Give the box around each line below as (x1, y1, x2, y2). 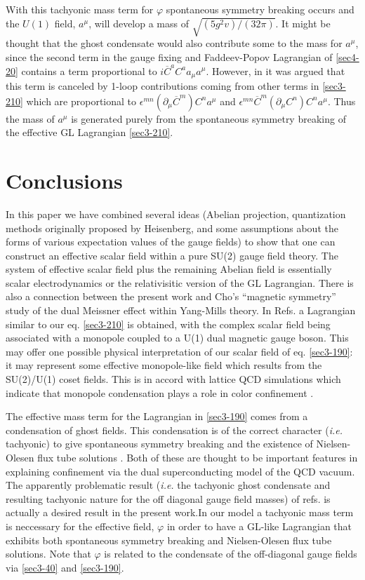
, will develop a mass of (88, 15, 190, 30)
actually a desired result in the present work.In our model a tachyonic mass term (6, 505, 354, 520)
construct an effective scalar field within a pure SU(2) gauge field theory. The (6, 248, 338, 262)
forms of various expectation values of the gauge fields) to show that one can (6, 234, 336, 249)
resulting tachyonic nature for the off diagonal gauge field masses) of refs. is (6, 491, 331, 506)
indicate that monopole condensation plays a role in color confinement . (6, 385, 314, 400)
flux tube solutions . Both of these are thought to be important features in (37, 450, 358, 464)
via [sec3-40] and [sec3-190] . (6, 560, 124, 574)
